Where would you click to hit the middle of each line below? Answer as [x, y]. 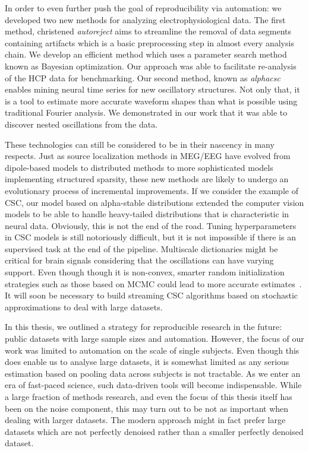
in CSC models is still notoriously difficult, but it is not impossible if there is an [150, 237]
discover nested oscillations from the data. [81, 124]
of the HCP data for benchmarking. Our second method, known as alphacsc [143, 77]
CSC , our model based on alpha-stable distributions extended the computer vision [154, 202]
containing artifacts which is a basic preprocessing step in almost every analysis [149, 42]
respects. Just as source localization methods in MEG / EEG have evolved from [148, 156]
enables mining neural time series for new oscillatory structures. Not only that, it [152, 89]
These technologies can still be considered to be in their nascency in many [140, 144]
